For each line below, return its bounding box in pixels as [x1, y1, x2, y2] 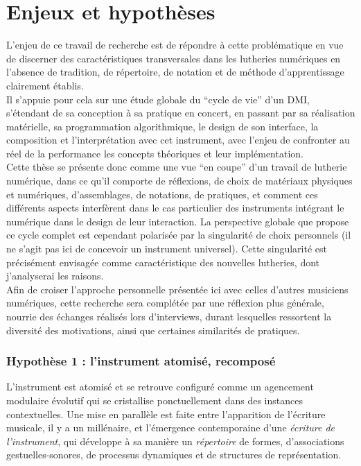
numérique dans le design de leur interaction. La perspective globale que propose [6, 214, 349, 228]
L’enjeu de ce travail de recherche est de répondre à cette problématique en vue [6, 37, 344, 52]
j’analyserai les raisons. [6, 268, 104, 283]
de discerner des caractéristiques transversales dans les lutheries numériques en [6, 51, 341, 65]
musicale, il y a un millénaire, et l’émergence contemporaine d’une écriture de [6, 420, 335, 435]
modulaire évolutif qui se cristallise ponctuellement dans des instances [6, 393, 303, 407]
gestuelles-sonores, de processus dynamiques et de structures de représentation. [6, 447, 342, 462]
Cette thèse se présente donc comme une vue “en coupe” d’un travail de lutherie [6, 159, 347, 174]
